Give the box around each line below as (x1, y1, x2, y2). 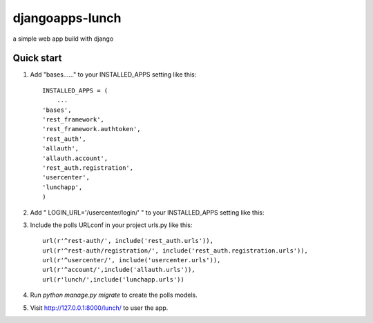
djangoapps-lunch (12, 10, 122, 26)
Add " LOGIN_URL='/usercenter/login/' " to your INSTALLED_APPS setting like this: (30, 208, 265, 217)
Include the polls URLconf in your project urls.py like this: (30, 221, 193, 229)
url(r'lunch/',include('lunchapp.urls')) (42, 275, 184, 283)
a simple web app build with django (12, 35, 114, 43)
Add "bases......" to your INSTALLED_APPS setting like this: (30, 70, 197, 79)
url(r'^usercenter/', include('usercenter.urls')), (42, 256, 221, 264)
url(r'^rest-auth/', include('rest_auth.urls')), (42, 237, 214, 245)
